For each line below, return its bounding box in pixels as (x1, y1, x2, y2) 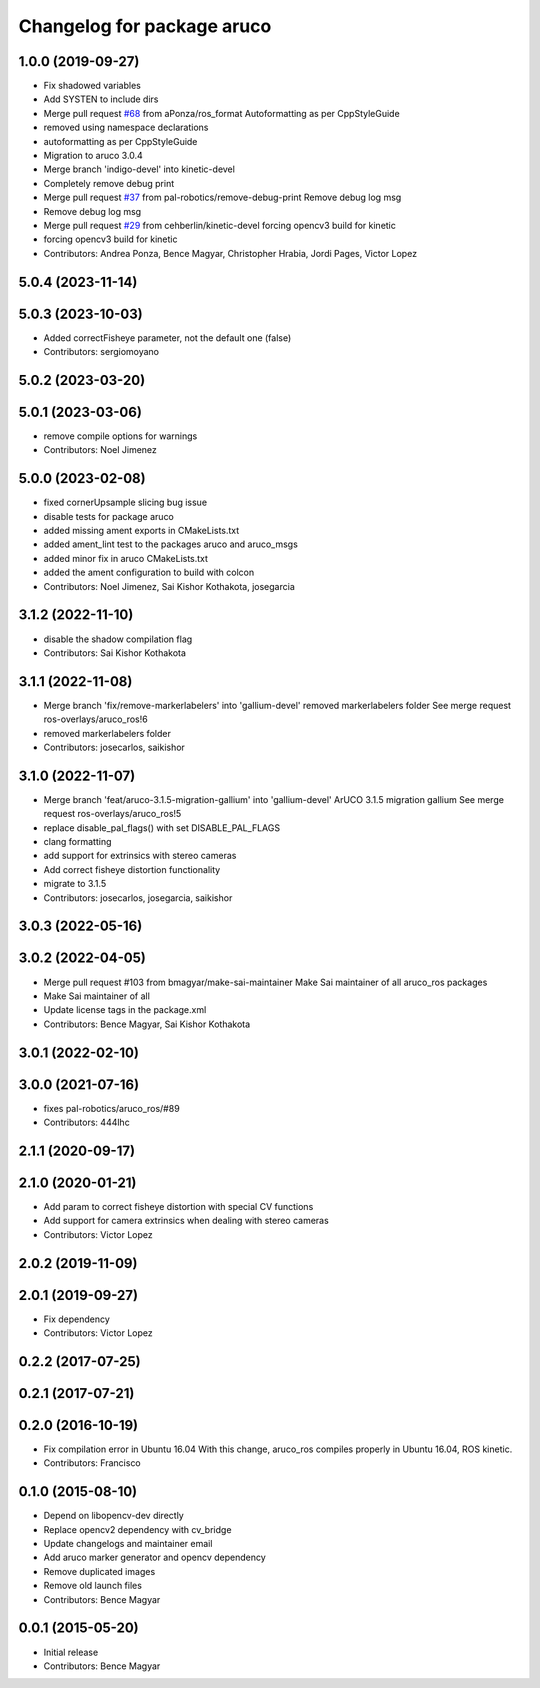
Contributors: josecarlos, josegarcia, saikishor (43, 891, 233, 904)
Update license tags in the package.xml (43, 1004, 207, 1016)
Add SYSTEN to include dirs (43, 93, 159, 105)
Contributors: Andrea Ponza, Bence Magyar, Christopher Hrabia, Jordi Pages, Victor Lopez (43, 247, 418, 259)
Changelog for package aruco (18, 15, 272, 37)
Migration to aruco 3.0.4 (43, 150, 144, 162)
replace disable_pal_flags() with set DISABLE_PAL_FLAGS (43, 821, 280, 834)
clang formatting (43, 836, 112, 848)
